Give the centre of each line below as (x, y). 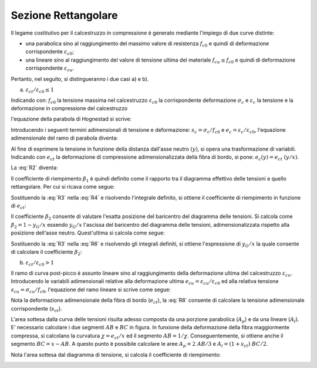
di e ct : (18, 206)
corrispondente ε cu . (50, 69)
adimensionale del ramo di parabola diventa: (65, 138)
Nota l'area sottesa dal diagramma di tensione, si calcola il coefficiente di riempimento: (116, 355)
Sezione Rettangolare (64, 15)
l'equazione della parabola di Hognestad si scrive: (71, 119)
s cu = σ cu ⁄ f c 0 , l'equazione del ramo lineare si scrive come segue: (91, 290)
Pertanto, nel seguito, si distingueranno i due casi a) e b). (80, 79)
